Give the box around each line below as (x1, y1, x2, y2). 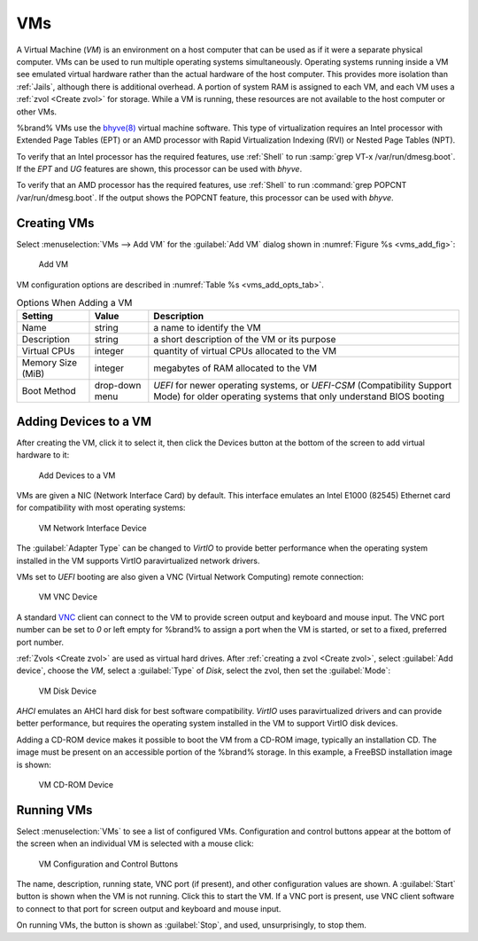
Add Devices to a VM (38, 470, 116, 481)
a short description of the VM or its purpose (153, 333, 336, 346)
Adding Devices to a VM (16, 413, 152, 429)
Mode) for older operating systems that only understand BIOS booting (153, 390, 445, 403)
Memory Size (21, 357, 77, 369)
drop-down (94, 380, 142, 392)
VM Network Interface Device (38, 522, 147, 533)
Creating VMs (16, 216, 95, 231)
